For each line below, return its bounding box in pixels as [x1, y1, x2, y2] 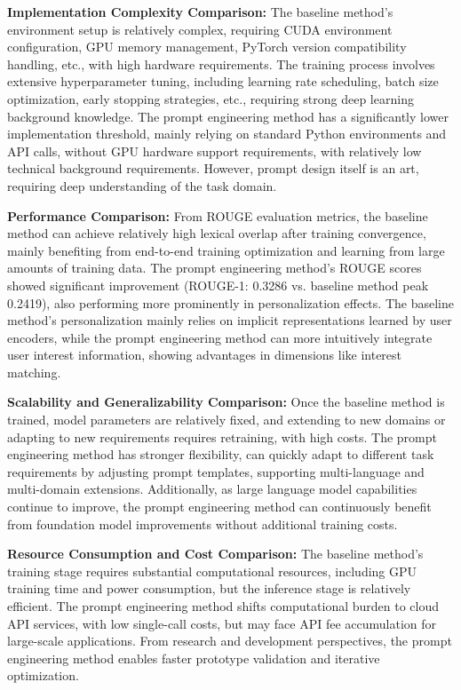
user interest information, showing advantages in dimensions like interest [7, 345, 402, 364]
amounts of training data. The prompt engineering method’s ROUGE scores [7, 258, 422, 277]
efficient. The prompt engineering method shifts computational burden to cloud [7, 597, 440, 615]
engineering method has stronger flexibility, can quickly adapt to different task [7, 445, 434, 464]
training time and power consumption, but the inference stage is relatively [7, 579, 411, 598]
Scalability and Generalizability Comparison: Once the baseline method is [7, 393, 445, 411]
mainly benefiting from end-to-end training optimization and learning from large [7, 241, 445, 259]
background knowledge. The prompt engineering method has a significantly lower [7, 107, 449, 125]
